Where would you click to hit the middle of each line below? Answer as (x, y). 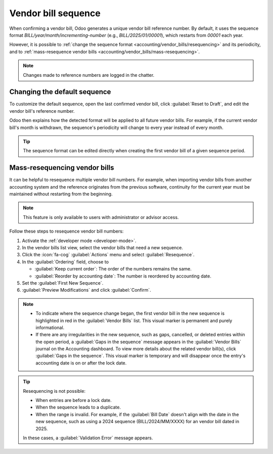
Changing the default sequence (60, 92)
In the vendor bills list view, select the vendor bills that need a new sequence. (103, 247)
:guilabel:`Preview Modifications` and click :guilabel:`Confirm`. (86, 290)
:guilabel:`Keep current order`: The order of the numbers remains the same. (113, 269)
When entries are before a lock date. (74, 400)
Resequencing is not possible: (54, 391)
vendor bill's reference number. (42, 111)
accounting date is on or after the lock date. (81, 363)
